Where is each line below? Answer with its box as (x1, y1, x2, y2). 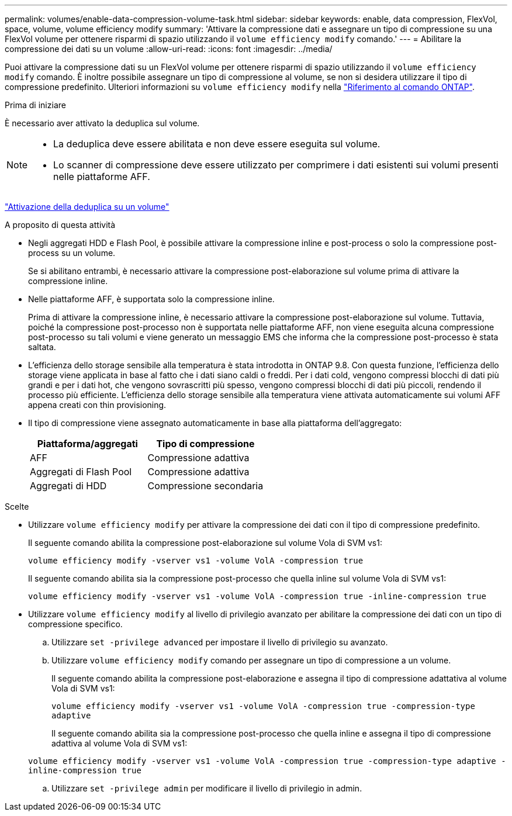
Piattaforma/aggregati (37, 438, 138, 450)
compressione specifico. (28, 619, 123, 629)
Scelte (5, 502, 29, 511)
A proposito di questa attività (5, 220, 116, 230)
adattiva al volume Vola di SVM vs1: (51, 738, 188, 748)
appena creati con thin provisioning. (28, 400, 167, 410)
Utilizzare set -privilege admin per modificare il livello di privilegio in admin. (51, 783, 362, 793)
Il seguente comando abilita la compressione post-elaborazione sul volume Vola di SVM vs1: (28, 538, 382, 548)
